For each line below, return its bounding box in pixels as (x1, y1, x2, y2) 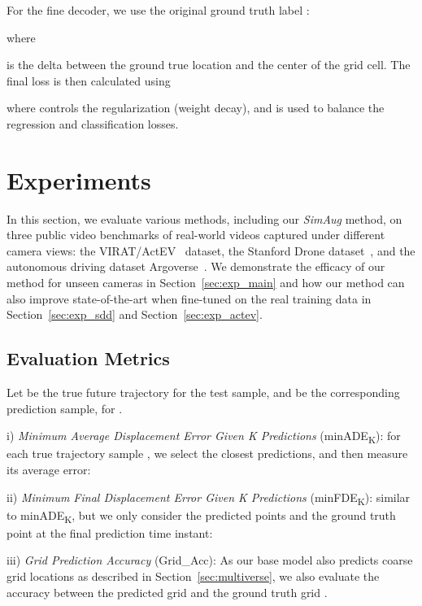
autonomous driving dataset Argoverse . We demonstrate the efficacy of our (7, 258, 385, 275)
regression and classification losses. (7, 115, 179, 132)
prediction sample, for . (7, 399, 123, 416)
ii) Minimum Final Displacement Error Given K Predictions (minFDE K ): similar (7, 488, 411, 508)
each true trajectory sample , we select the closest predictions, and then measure (7, 445, 408, 462)
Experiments (7, 163, 151, 196)
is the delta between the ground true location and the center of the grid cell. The (7, 56, 411, 73)
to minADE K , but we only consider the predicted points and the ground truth (7, 506, 396, 525)
